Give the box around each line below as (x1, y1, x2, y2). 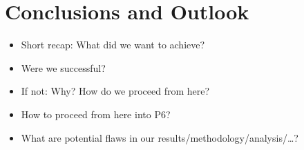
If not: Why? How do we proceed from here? (21, 84, 210, 98)
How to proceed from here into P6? (21, 106, 171, 121)
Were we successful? (21, 60, 106, 75)
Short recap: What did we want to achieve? (21, 37, 205, 52)
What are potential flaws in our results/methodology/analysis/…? (21, 130, 298, 144)
